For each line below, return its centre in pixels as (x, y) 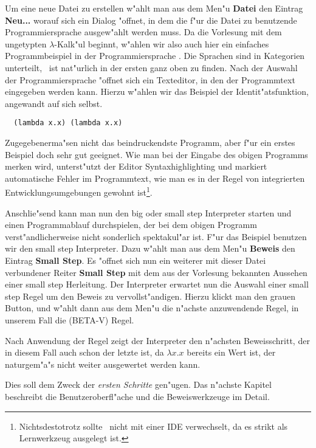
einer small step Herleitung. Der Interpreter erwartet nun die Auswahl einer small (157, 284)
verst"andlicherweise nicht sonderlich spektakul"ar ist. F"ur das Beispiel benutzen (156, 236)
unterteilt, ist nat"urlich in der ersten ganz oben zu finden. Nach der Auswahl (151, 67)
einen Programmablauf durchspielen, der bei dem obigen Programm (131, 225)
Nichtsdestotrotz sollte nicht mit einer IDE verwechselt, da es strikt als (153, 426)
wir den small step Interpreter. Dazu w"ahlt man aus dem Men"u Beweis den (150, 248)
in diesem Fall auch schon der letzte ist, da (84, 352)
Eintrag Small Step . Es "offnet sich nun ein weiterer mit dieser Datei (136, 260)
